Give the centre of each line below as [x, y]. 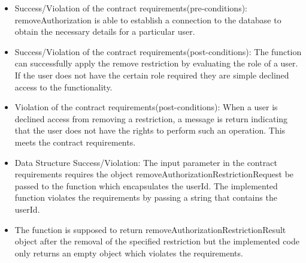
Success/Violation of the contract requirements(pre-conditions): [131, 8]
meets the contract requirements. [75, 142]
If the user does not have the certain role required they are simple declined [152, 75]
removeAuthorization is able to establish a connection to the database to [148, 19]
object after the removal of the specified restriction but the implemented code [157, 241]
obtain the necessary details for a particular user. [105, 31]
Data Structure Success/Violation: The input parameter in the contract [146, 162]
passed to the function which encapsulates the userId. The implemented [146, 185]
